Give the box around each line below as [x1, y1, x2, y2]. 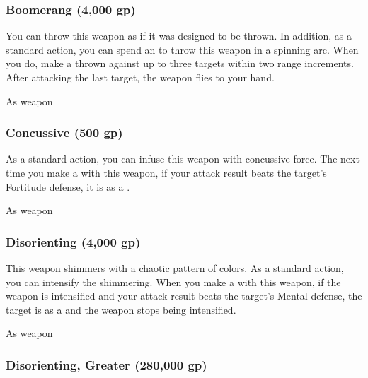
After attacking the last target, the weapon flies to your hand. [6, 70, 275, 84]
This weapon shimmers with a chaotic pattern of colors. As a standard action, [6, 261, 344, 275]
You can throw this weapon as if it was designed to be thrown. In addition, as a [6, 28, 352, 43]
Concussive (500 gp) [6, 124, 123, 141]
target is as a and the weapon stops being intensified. [6, 302, 236, 317]
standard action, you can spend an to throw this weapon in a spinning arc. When [6, 42, 359, 57]
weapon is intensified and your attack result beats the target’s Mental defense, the [6, 288, 362, 303]
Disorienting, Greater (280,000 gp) [6, 355, 207, 373]
